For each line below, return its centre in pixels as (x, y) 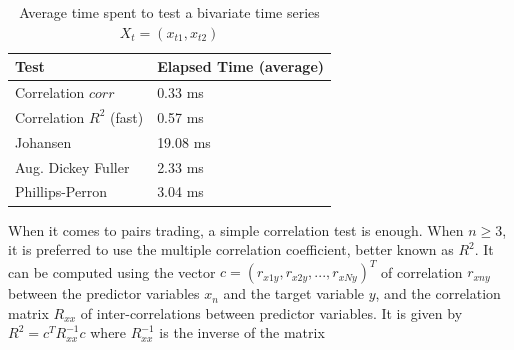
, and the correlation (438, 293)
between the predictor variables (104, 293)
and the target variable (294, 293)
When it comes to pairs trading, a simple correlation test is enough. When (236, 229)
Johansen (43, 141)
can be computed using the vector (112, 271)
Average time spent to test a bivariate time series (169, 12)
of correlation (422, 271)
